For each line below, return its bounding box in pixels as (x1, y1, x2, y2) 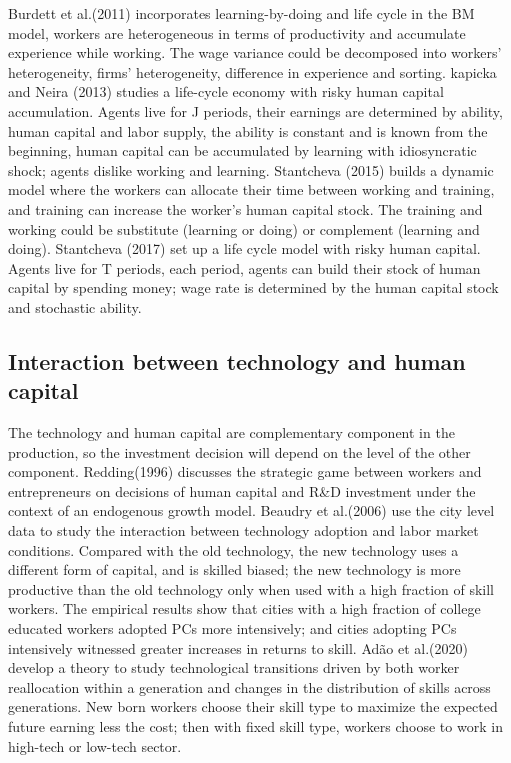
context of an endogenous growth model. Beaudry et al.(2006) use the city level (8, 500, 495, 521)
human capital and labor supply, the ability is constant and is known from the (8, 120, 488, 141)
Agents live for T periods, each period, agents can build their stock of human (8, 257, 481, 278)
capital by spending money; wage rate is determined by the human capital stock (8, 277, 499, 298)
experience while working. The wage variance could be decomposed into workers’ (8, 42, 502, 63)
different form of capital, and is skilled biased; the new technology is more (8, 559, 461, 580)
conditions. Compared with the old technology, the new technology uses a (8, 539, 459, 560)
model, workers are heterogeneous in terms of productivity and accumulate (8, 22, 466, 43)
